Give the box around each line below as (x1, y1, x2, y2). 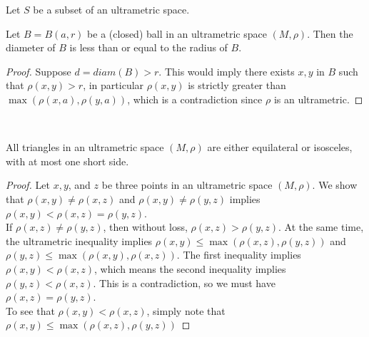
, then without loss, (103, 219, 188, 234)
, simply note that (146, 303, 226, 318)
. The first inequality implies (176, 247, 301, 262)
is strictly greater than (188, 78, 286, 93)
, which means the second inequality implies (93, 261, 286, 276)
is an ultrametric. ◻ (273, 91, 363, 106)
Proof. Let (6, 177, 50, 192)
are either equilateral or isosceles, (207, 140, 353, 155)
